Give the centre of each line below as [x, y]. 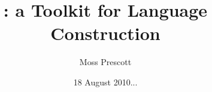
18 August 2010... [105, 82]
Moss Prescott [105, 62]
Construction [105, 33]
